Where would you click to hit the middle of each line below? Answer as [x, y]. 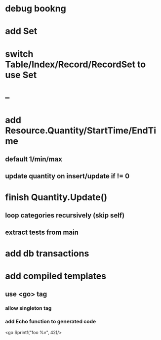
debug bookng [36, 9]
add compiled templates [56, 276]
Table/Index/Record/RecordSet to [76, 64]
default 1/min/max [34, 159]
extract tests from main [42, 232]
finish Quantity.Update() [56, 197]
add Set [21, 31]
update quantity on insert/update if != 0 [67, 176]
